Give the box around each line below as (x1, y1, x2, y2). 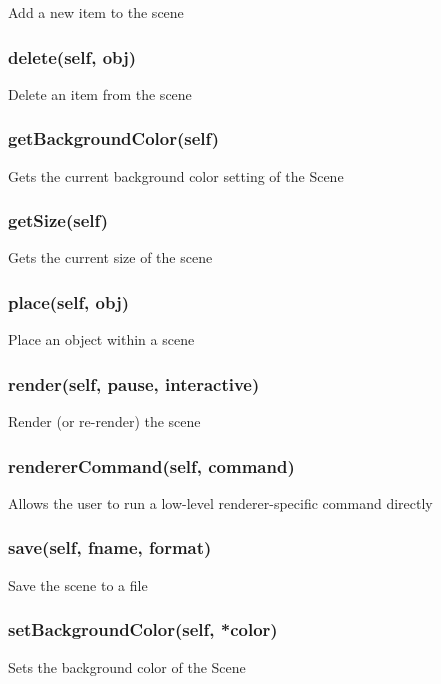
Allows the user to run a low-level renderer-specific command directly (8, 492, 433, 513)
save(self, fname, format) (8, 535, 212, 560)
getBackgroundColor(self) (8, 126, 220, 151)
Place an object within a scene (8, 329, 195, 350)
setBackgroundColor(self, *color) (8, 617, 278, 642)
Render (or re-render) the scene (8, 411, 201, 432)
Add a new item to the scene (8, 2, 184, 22)
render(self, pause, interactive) (8, 371, 260, 396)
